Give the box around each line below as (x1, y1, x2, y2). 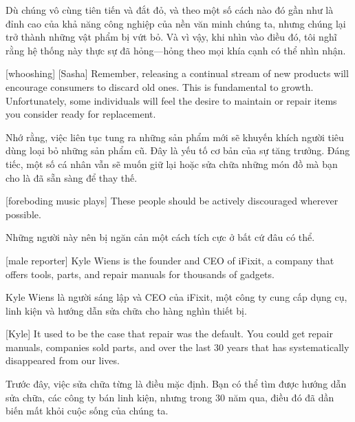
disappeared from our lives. (6, 353, 120, 368)
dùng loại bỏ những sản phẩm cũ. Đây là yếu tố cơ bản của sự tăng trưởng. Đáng (6, 143, 350, 158)
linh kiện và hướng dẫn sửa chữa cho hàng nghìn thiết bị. (6, 303, 247, 317)
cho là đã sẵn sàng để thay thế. (6, 170, 138, 184)
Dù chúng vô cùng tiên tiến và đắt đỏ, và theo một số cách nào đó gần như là (6, 3, 334, 17)
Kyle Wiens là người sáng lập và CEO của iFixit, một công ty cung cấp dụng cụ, (6, 290, 347, 304)
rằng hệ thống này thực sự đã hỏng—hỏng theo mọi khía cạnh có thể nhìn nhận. (6, 43, 346, 57)
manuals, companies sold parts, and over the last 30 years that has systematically (6, 339, 349, 354)
